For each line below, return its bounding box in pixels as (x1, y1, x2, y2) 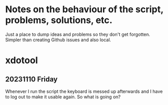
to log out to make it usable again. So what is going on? (5, 93, 121, 100)
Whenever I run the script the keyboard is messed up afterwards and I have (5, 88, 163, 94)
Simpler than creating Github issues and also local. (5, 37, 112, 43)
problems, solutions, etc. (5, 14, 113, 26)
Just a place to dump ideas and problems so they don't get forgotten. (5, 31, 151, 37)
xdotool (5, 55, 38, 66)
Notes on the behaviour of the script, (5, 4, 164, 15)
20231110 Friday (5, 75, 58, 84)
